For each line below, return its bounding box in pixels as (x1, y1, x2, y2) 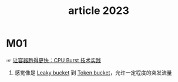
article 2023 (68, 4, 129, 17)
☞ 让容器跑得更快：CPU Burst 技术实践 (6, 56, 102, 63)
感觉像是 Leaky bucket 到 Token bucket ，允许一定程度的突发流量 (14, 69, 172, 76)
